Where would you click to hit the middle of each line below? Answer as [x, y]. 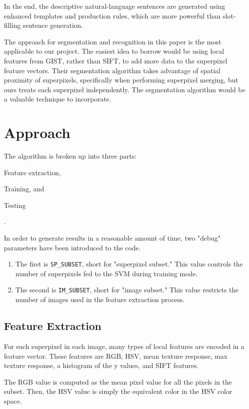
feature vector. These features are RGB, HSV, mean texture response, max [116, 356]
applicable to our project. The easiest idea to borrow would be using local [114, 51]
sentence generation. [53, 25]
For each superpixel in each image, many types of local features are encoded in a [124, 346]
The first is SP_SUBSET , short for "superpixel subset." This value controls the [129, 264]
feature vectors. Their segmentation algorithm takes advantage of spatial [112, 70]
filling [12, 25]
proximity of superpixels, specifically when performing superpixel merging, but [121, 80]
